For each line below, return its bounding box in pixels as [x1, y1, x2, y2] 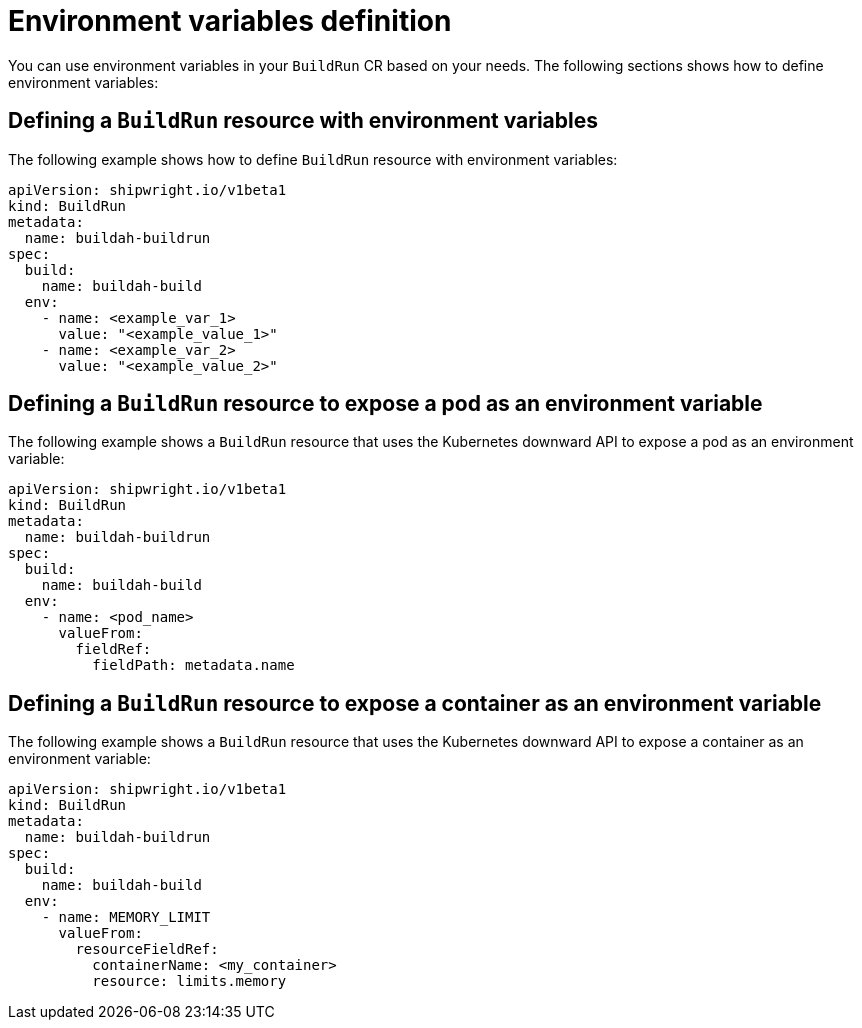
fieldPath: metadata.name [92, 657, 295, 674]
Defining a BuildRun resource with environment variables [8, 108, 598, 134]
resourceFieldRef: [75, 941, 219, 958]
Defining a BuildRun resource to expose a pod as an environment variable [8, 391, 763, 417]
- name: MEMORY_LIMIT [41, 909, 211, 926]
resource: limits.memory [92, 973, 287, 990]
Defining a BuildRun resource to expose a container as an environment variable [8, 690, 822, 716]
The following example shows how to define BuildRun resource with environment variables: [8, 150, 618, 168]
